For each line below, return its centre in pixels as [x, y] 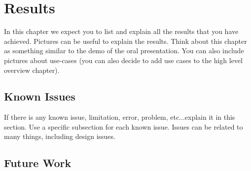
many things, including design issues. [60, 136]
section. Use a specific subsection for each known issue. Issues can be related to [124, 126]
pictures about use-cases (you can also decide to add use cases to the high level [123, 60]
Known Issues [40, 96]
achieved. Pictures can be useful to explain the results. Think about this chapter [125, 41]
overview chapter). [32, 70]
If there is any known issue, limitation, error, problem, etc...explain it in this [120, 117]
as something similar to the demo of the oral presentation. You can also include [124, 51]
